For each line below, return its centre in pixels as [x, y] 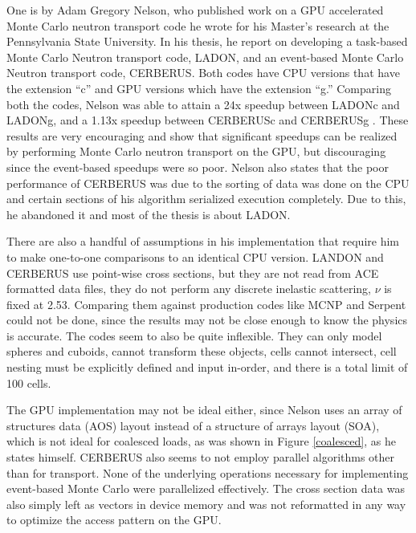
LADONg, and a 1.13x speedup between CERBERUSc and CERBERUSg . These [208, 120]
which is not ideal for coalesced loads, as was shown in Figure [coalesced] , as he [201, 441]
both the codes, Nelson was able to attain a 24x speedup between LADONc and [203, 104]
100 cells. [29, 382]
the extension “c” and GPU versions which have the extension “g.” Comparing [199, 88]
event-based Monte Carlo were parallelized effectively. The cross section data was [206, 488]
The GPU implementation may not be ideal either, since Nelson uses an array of [204, 410]
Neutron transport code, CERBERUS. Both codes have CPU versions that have [203, 73]
